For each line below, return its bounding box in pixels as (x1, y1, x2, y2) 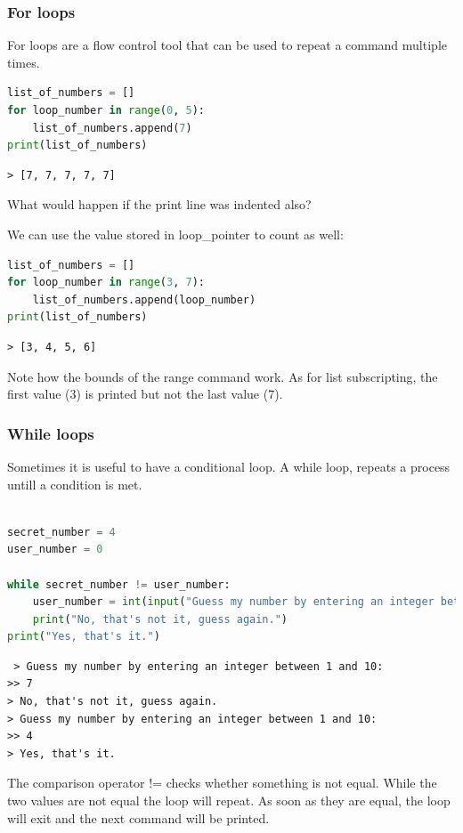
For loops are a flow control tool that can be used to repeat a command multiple (7, 36, 447, 54)
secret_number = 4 (7, 525, 116, 538)
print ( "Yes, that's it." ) (7, 630, 160, 643)
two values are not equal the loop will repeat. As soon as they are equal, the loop (7, 791, 451, 810)
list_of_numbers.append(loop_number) (32, 293, 256, 306)
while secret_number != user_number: (7, 578, 231, 591)
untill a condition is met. (7, 474, 142, 493)
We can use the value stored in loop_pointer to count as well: (7, 224, 344, 243)
